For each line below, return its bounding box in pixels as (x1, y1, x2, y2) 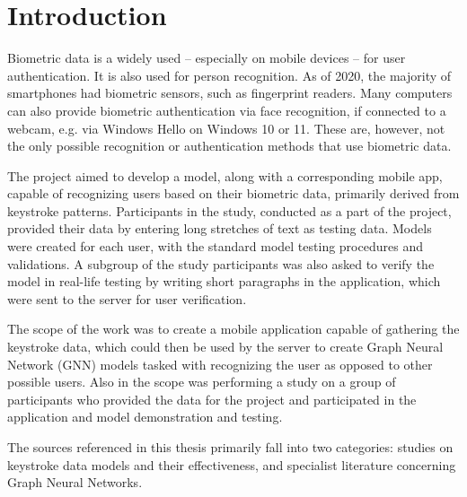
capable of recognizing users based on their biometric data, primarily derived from (7, 184, 460, 203)
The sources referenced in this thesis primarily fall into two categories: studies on (7, 438, 454, 456)
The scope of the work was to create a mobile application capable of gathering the (7, 319, 460, 338)
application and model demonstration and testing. (7, 407, 283, 426)
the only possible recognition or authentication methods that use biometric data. (7, 136, 452, 155)
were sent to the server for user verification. (7, 289, 247, 308)
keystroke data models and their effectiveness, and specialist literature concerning (7, 455, 456, 474)
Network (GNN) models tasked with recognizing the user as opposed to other (7, 354, 433, 373)
